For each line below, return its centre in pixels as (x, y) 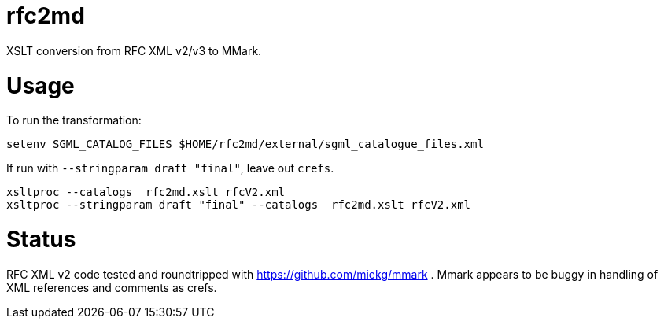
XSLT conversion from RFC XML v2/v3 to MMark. (134, 50)
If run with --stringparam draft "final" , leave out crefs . (170, 168)
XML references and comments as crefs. (112, 287)
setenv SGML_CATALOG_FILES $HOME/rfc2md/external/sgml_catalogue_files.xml (245, 144)
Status (41, 239)
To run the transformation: (74, 120)
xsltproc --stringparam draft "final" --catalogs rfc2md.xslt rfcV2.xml (239, 205)
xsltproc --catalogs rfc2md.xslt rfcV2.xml (146, 192)
